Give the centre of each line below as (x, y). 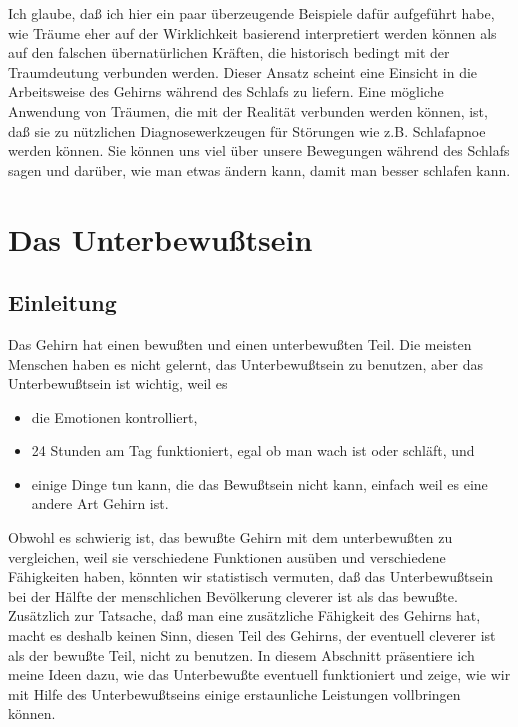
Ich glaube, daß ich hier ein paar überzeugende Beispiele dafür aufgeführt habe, (251, 13)
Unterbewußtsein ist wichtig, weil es (118, 383)
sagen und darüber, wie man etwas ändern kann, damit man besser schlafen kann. (259, 169)
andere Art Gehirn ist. (100, 503)
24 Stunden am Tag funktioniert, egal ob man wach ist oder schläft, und (253, 450)
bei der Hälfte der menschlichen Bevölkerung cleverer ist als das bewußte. (233, 595)
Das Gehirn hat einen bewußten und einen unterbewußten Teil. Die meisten (240, 343)
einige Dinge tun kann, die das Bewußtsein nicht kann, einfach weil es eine (259, 483)
